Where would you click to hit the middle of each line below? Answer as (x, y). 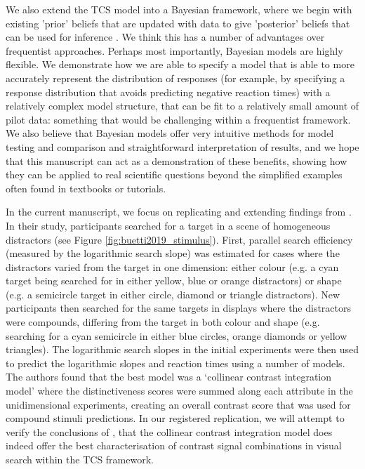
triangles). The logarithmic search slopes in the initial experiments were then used (182, 349)
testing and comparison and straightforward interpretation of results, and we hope (182, 146)
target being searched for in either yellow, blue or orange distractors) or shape (174, 280)
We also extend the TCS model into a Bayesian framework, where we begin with (179, 9)
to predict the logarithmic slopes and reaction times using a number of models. (175, 363)
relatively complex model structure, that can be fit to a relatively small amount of (182, 106)
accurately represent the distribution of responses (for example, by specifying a (175, 78)
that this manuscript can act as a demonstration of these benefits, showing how (177, 160)
